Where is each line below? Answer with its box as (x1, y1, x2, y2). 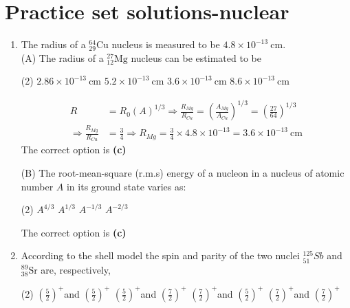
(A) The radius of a (21, 50, 104, 65)
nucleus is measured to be (111, 37, 220, 52)
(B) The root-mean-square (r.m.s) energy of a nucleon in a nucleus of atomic (21, 166, 344, 180)
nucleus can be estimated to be (131, 50, 261, 65)
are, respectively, (41, 262, 111, 276)
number (21, 179, 54, 193)
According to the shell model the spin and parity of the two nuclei (21, 248, 300, 263)
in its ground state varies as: (66, 179, 186, 193)
